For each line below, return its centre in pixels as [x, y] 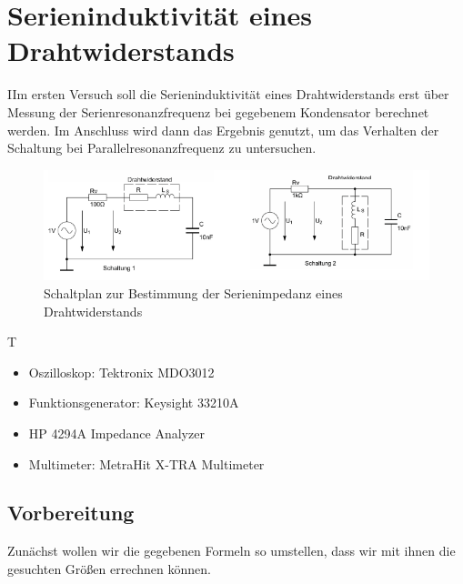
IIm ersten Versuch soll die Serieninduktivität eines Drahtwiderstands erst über [228, 94]
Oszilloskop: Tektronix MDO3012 [121, 372]
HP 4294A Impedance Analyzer [116, 433]
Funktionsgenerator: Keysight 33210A [134, 403]
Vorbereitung [71, 513]
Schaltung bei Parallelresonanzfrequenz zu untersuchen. [162, 148]
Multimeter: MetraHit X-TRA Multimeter [146, 463]
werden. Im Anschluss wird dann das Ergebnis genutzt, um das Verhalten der [223, 130]
